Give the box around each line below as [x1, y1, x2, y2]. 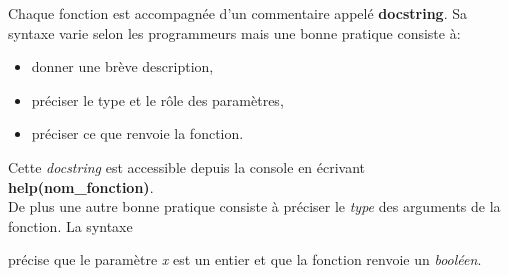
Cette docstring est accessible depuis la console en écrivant [8, 156, 366, 177]
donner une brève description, [31, 56, 214, 77]
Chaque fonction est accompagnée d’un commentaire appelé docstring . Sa [8, 3, 467, 23]
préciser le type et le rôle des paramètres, [31, 89, 284, 110]
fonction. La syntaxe [8, 215, 133, 236]
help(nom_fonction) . [8, 176, 154, 197]
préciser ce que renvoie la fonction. [31, 123, 244, 144]
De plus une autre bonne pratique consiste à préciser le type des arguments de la [8, 196, 501, 217]
